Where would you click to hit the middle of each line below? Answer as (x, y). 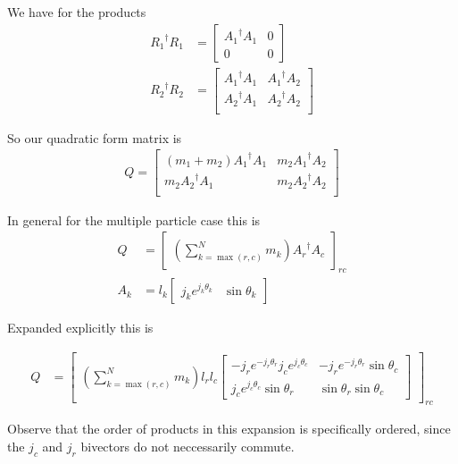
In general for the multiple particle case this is (134, 219)
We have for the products (77, 12)
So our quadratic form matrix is (95, 137)
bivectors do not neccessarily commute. (187, 446)
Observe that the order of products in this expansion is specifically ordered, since (229, 429)
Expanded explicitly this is (80, 328)
